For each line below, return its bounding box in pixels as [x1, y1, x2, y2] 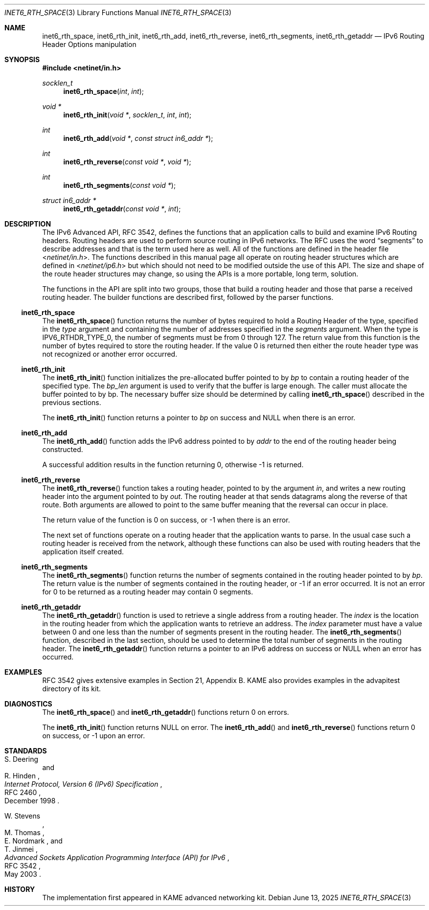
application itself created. [42, 547, 124, 556]
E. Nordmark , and [4, 837, 63, 845]
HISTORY [4, 885, 35, 893]
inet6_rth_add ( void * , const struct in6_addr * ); [63, 134, 213, 142]
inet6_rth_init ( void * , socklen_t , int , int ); [63, 111, 192, 119]
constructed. [42, 445, 83, 454]
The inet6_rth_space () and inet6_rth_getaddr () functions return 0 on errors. [42, 708, 289, 716]
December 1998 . [4, 796, 60, 805]
